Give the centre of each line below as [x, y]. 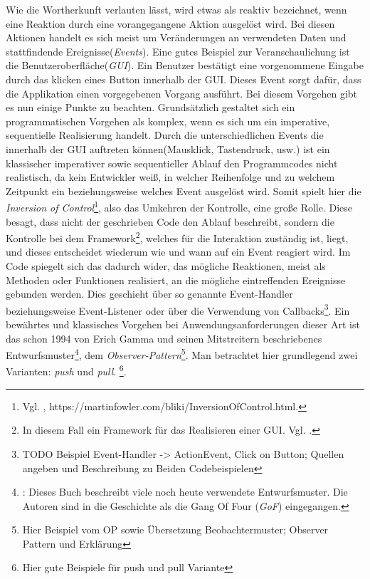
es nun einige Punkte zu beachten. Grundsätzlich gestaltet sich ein [150, 107]
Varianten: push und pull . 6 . [66, 370]
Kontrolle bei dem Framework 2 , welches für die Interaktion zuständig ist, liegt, [177, 237]
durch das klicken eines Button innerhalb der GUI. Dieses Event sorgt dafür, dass [184, 79]
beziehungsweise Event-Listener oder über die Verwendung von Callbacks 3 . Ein [178, 309]
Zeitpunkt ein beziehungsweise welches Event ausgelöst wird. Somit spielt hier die [184, 191]
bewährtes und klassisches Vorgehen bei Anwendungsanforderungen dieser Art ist [183, 324]
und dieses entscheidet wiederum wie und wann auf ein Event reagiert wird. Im [178, 252]
